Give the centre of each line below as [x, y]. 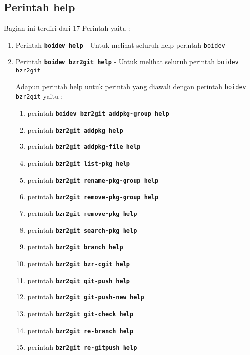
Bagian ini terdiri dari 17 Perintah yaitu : [67, 28]
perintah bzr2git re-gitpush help [82, 347]
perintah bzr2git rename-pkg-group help [93, 179]
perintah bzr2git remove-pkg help [82, 213]
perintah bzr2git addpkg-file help [84, 146]
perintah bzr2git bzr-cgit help [79, 263]
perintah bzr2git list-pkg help [79, 163]
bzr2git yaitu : [39, 96]
